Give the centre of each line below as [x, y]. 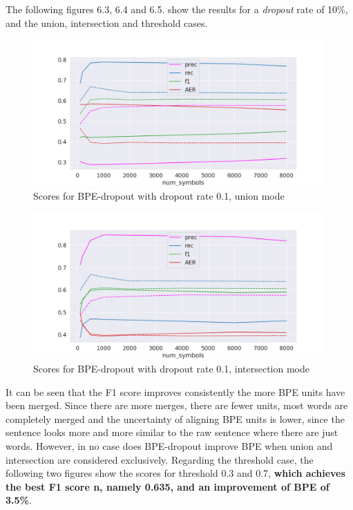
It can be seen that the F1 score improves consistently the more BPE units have [175, 391]
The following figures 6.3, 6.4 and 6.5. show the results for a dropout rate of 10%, [177, 9]
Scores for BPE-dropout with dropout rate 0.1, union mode [159, 195]
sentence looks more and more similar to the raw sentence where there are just [172, 432]
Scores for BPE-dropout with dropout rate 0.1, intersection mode [172, 368]
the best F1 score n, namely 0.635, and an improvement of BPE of [168, 486]
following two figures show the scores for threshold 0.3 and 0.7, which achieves [175, 473]
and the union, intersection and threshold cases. [107, 22]
